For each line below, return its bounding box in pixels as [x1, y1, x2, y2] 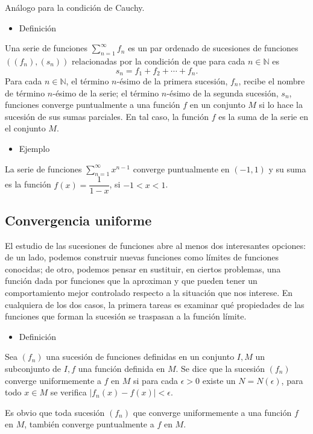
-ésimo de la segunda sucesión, [166, 86, 279, 99]
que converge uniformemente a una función [133, 406, 292, 418]
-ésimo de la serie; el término [52, 86, 159, 99]
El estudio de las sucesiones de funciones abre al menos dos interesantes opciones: [5, 239, 306, 251]
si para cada [133, 374, 179, 386]
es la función [5, 178, 51, 190]
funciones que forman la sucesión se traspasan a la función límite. [5, 310, 247, 322]
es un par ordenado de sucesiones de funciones [128, 42, 299, 54]
